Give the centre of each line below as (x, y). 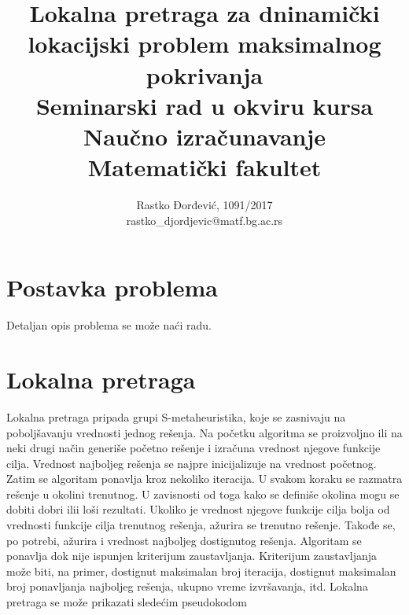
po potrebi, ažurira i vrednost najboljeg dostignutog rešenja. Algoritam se (184, 540)
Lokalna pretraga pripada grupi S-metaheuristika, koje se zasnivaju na (176, 416)
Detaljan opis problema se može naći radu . (109, 325)
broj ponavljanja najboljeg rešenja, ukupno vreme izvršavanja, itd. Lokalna (187, 586)
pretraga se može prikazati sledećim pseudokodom (127, 602)
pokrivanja (204, 74)
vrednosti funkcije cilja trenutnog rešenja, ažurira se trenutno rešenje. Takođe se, (201, 525)
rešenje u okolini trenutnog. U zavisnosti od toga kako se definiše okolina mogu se (203, 493)
